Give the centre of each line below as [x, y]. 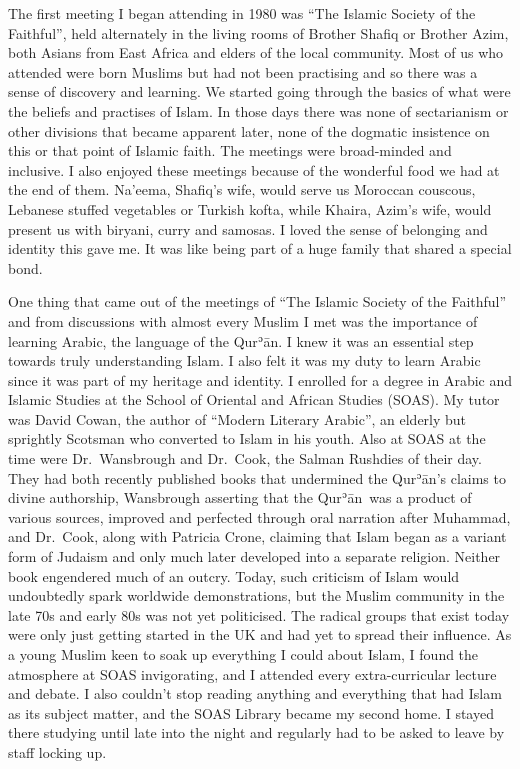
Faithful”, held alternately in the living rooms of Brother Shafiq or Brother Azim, [258, 32]
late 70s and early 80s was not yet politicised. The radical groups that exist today [259, 614]
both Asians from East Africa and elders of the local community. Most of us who [256, 52]
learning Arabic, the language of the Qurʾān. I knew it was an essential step [241, 340]
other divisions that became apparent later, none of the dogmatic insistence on [249, 130]
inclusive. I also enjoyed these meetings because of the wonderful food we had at [254, 169]
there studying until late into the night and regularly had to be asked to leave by [256, 732]
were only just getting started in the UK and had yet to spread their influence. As [260, 634]
